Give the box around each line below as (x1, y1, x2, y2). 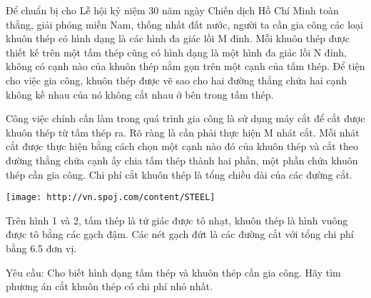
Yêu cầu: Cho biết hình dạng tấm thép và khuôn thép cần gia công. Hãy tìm (6, 264, 341, 279)
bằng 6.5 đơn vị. (6, 240, 77, 255)
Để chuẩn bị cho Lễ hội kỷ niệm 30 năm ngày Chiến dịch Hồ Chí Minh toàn (6, 3, 339, 17)
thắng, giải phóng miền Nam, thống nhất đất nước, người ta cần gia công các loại (6, 16, 363, 31)
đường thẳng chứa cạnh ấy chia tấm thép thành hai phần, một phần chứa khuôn (6, 152, 358, 167)
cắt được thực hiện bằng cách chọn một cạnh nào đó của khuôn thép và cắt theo (6, 139, 358, 154)
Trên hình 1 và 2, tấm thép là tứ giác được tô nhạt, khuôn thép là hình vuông (6, 212, 348, 227)
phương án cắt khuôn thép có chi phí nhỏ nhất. (6, 279, 213, 294)
